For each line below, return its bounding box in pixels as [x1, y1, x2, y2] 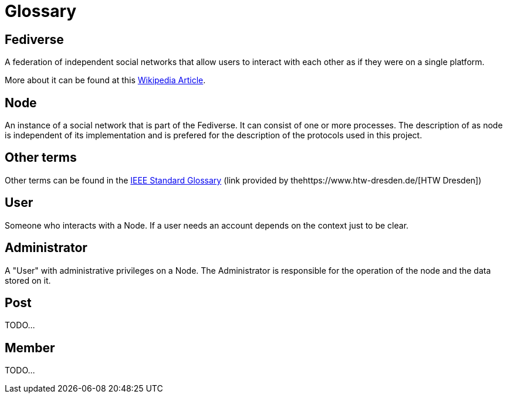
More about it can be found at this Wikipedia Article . [5, 75, 206, 86]
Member [5, 340, 55, 355]
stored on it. [5, 275, 51, 285]
